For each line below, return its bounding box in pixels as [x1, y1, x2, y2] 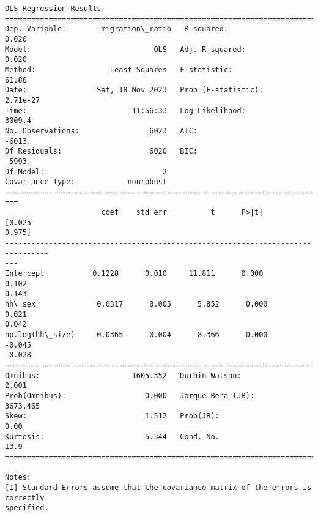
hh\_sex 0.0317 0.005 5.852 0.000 [5, 300, 268, 309]
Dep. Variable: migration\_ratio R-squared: [5, 24, 229, 34]
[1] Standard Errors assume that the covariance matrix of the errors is [5, 483, 312, 492]
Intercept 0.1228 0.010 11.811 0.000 [5, 269, 264, 278]
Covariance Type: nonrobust [5, 177, 167, 187]
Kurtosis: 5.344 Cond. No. [5, 432, 220, 441]
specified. [5, 504, 49, 513]
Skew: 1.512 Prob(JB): [5, 412, 220, 421]
